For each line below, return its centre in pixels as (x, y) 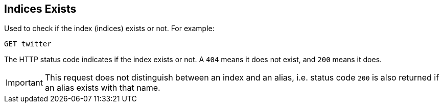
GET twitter (28, 44)
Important (24, 83)
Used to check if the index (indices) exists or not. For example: (109, 29)
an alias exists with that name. (102, 88)
